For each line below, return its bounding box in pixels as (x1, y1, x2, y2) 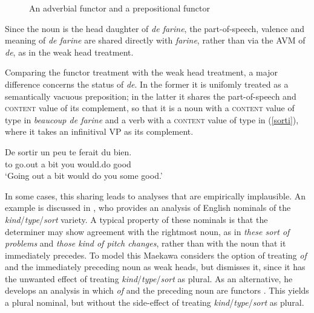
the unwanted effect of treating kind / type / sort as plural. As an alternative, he (5, 272, 293, 285)
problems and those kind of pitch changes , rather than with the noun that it (5, 237, 286, 250)
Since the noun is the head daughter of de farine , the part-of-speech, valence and (5, 22, 305, 34)
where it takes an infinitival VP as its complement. (5, 125, 194, 138)
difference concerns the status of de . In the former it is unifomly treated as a (5, 77, 289, 90)
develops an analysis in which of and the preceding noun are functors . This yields (5, 284, 309, 297)
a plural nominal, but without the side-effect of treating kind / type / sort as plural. (5, 296, 304, 309)
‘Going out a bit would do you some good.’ (5, 169, 163, 182)
